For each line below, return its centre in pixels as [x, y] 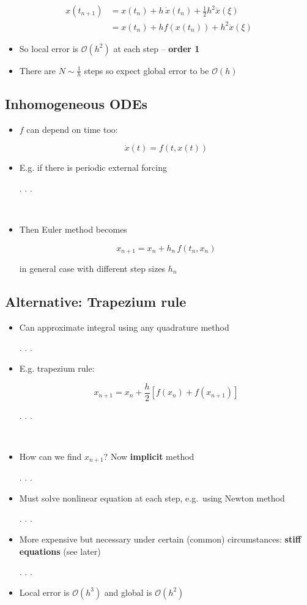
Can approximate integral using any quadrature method [124, 327]
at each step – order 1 [157, 48]
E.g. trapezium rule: [57, 368]
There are [37, 70]
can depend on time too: [72, 129]
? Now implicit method [149, 456]
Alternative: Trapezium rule [96, 301]
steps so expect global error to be [146, 70]
